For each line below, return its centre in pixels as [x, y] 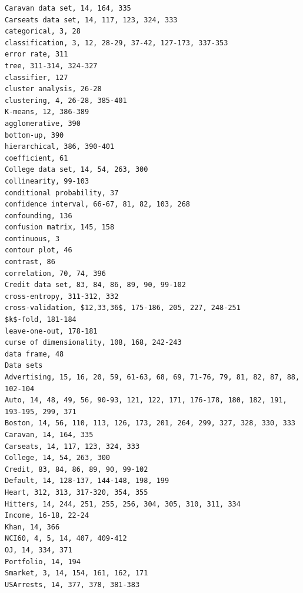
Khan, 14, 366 [32, 527]
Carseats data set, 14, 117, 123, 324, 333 [91, 20]
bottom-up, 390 [34, 135]
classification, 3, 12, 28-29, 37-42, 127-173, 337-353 [116, 43]
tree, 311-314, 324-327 [51, 66]
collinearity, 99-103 [47, 181]
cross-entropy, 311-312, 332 [62, 296]
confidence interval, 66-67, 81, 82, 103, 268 [97, 204]
